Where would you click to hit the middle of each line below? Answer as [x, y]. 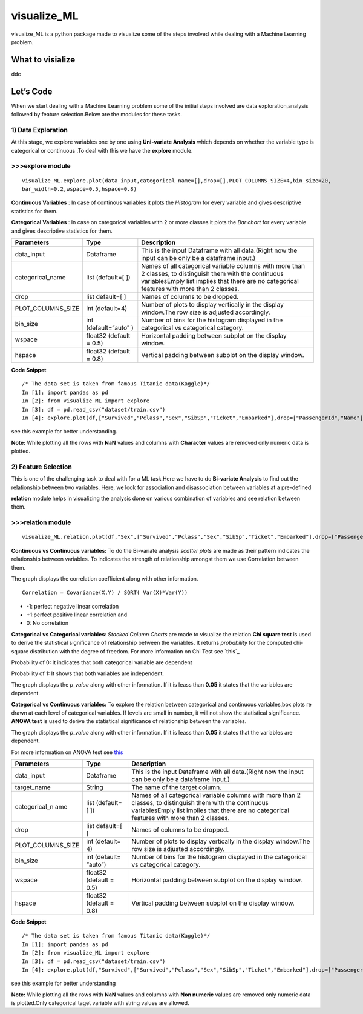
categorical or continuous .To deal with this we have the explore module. [102, 150]
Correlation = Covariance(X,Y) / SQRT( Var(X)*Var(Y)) [105, 593]
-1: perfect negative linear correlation [73, 606]
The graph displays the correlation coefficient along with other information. [105, 578]
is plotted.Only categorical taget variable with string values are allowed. [100, 1003]
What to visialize [43, 60]
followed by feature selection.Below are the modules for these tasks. [97, 115]
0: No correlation [47, 623]
